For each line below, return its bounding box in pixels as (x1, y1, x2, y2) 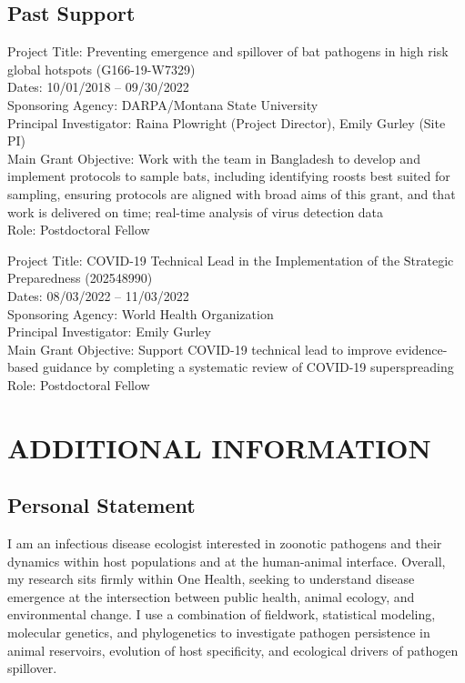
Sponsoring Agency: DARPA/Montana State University (7, 95, 318, 114)
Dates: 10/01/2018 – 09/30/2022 (7, 77, 189, 96)
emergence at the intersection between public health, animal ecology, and (7, 587, 415, 606)
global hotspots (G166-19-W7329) (7, 59, 196, 78)
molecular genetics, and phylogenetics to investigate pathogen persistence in (7, 623, 430, 642)
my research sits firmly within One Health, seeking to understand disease (7, 569, 415, 588)
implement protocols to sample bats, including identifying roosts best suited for (7, 166, 450, 186)
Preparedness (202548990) (7, 268, 153, 287)
